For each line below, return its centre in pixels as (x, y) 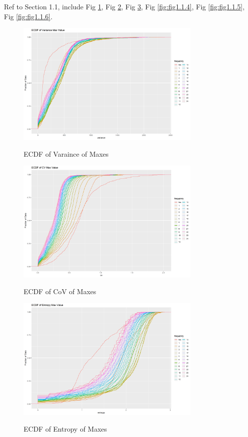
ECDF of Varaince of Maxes (66, 153)
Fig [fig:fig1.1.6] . (28, 16)
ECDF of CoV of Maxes (60, 291)
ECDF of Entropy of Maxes (65, 428)
